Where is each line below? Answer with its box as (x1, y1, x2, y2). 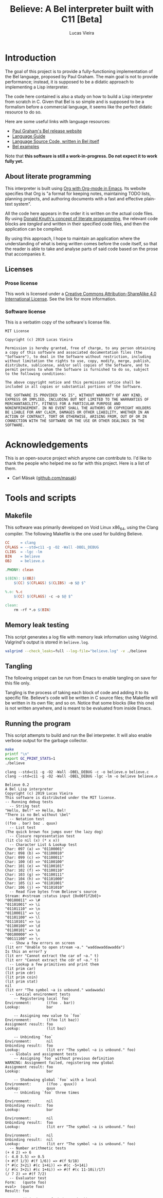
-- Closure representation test (9, 834, 75, 838)
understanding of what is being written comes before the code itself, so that (5, 240, 157, 246)
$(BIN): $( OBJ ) (5, 576, 36, 581)
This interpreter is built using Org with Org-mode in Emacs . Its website (5, 185, 146, 191)
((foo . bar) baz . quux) (5, 821, 57, 826)
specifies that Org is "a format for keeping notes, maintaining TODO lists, (5, 191, 151, 196)
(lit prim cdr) (5, 970, 36, 975)
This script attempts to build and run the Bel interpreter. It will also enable (5, 732, 152, 738)
